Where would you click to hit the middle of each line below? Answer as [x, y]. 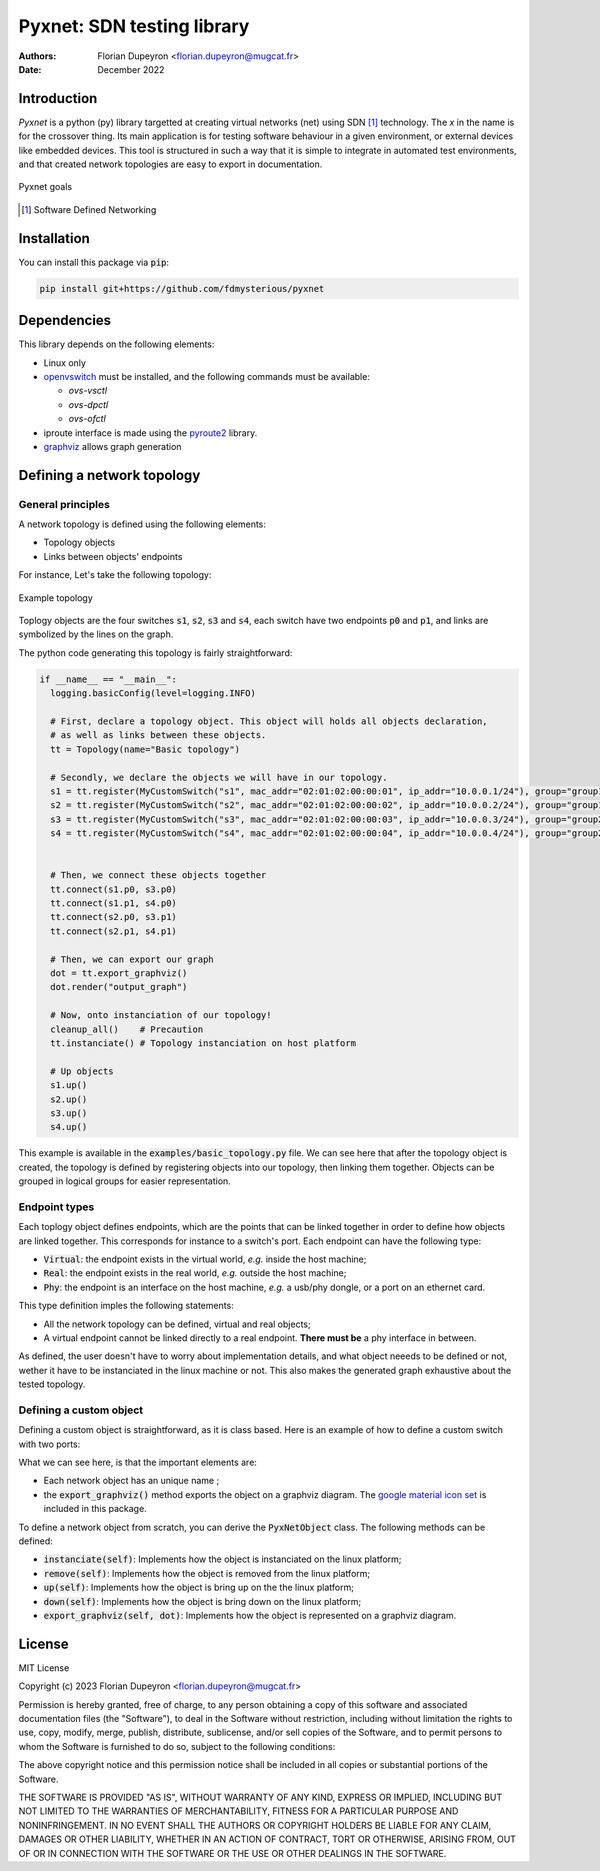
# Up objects [82, 1071]
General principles [64, 504]
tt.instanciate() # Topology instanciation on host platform [203, 1043]
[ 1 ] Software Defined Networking [89, 209]
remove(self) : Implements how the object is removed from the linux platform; [207, 1573]
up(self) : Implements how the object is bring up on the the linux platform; [199, 1587]
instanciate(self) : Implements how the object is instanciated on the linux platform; [222, 1559]
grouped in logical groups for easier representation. [125, 1181]
